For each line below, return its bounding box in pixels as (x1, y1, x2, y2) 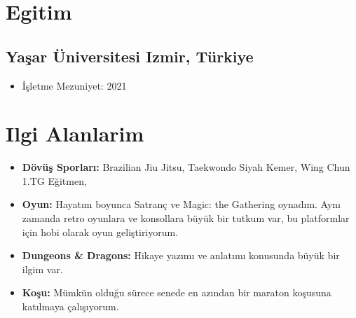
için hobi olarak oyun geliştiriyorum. (22, 224, 179, 239)
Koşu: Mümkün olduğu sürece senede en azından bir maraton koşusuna (22, 285, 331, 300)
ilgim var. (22, 261, 63, 276)
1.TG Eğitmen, (22, 173, 87, 188)
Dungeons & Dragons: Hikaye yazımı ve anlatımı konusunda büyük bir (22, 248, 340, 263)
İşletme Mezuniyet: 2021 (22, 78, 127, 92)
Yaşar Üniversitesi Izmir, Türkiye (6, 45, 254, 67)
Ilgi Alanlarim (6, 119, 144, 148)
